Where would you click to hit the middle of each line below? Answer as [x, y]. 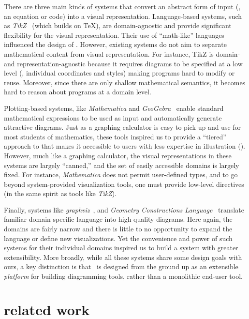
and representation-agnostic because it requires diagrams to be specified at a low [123, 63]
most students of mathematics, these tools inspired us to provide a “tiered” [115, 136]
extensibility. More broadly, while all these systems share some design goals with [123, 257]
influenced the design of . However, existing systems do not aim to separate [115, 44]
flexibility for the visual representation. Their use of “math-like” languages [114, 35]
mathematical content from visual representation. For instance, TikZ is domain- [122, 53]
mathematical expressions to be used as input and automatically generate [113, 117]
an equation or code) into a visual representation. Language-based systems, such [123, 16]
